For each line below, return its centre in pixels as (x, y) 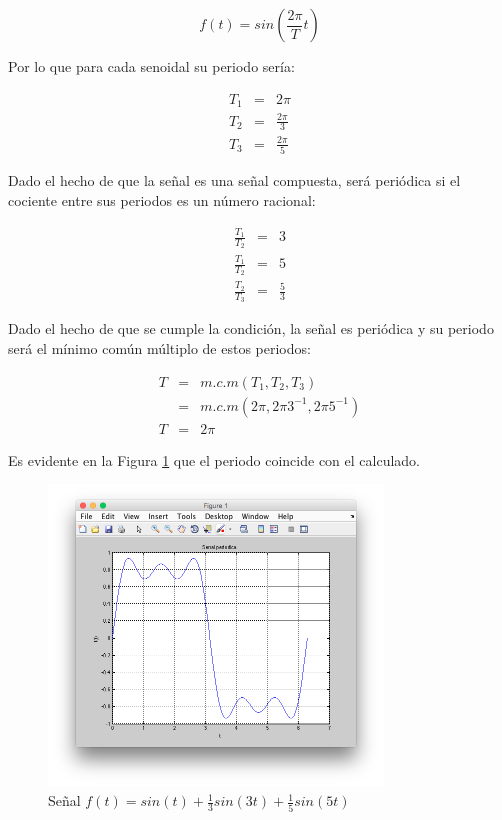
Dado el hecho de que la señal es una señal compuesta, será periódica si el (234, 180)
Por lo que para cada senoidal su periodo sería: (151, 66)
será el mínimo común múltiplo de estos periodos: (159, 348)
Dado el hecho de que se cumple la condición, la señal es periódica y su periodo (251, 328)
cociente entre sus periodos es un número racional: (162, 199)
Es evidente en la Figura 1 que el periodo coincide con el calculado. (214, 459)
